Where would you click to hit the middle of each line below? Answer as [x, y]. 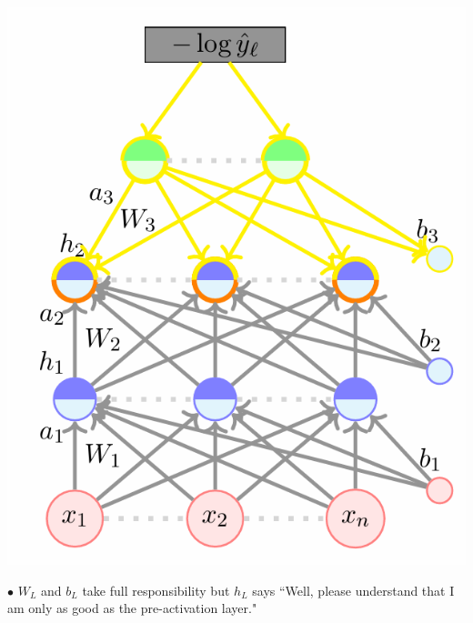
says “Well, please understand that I [353, 590]
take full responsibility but [156, 590]
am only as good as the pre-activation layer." [132, 608]
